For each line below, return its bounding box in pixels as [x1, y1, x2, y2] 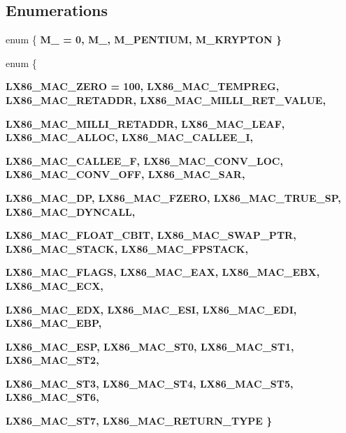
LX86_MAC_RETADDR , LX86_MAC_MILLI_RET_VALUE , [6, 92, 326, 107]
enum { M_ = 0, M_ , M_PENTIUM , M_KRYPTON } [6, 32, 282, 47]
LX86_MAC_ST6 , [6, 390, 99, 404]
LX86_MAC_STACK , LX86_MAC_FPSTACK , [6, 241, 248, 256]
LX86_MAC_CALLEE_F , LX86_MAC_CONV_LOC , [6, 153, 283, 168]
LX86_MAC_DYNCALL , [6, 204, 136, 219]
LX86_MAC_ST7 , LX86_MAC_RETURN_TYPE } [6, 413, 273, 428]
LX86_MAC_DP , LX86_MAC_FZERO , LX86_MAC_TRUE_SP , [6, 190, 341, 205]
